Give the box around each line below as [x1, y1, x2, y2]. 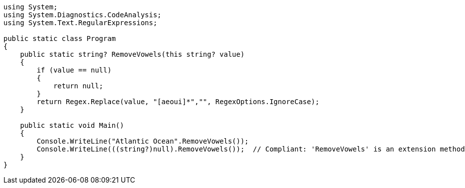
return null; [53, 82, 104, 90]
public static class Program [3, 35, 116, 42]
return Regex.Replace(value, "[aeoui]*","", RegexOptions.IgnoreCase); [36, 98, 320, 106]
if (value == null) [36, 66, 112, 74]
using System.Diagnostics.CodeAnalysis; [3, 11, 162, 19]
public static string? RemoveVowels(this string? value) [20, 50, 245, 58]
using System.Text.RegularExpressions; [3, 19, 157, 27]
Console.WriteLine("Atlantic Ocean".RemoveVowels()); [36, 137, 249, 145]
